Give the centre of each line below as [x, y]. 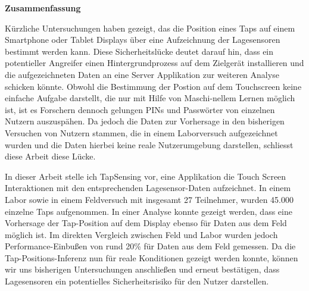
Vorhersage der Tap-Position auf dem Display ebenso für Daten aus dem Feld [146, 223]
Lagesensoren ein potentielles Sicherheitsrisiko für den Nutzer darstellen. [137, 281]
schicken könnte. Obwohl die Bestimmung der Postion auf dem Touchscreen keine [153, 86]
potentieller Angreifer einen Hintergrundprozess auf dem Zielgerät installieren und [154, 63]
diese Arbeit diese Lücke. [50, 156]
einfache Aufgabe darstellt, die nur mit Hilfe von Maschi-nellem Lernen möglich [150, 98]
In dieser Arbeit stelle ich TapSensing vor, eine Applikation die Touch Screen [146, 176]
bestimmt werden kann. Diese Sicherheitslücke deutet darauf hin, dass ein [139, 51]
